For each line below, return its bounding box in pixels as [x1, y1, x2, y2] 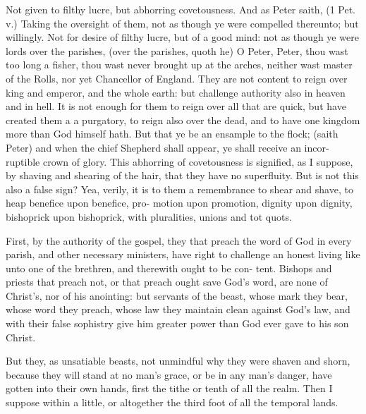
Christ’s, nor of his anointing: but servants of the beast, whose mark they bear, [6, 288, 348, 303]
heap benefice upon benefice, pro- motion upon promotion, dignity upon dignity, [6, 195, 353, 210]
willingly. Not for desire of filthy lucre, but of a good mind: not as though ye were [6, 30, 359, 44]
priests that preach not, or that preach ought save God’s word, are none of [6, 274, 328, 289]
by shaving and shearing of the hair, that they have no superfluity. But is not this [6, 168, 359, 183]
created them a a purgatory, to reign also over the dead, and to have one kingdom [6, 112, 360, 127]
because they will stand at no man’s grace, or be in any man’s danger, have [6, 367, 332, 382]
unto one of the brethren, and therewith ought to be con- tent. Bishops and [6, 260, 332, 275]
